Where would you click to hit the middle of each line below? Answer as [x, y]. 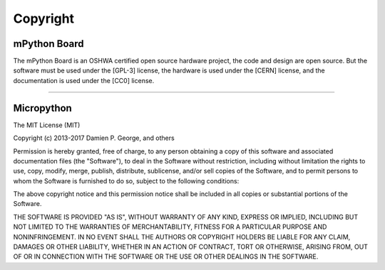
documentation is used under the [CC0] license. [84, 80]
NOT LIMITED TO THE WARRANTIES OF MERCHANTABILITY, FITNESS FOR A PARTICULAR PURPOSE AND [170, 227]
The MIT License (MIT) [47, 125]
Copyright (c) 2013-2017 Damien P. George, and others [94, 138]
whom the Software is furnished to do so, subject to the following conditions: [126, 180]
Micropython [43, 108]
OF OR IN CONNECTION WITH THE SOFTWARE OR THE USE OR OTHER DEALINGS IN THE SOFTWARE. [166, 256]
